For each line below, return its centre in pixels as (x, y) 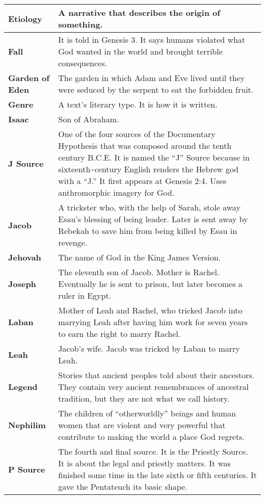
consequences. (83, 63)
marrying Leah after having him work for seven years (153, 322)
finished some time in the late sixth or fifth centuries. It (157, 475)
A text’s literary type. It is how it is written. (138, 104)
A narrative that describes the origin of (139, 12)
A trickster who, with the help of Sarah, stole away (149, 207)
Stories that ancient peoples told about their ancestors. (156, 375)
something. (81, 24)
